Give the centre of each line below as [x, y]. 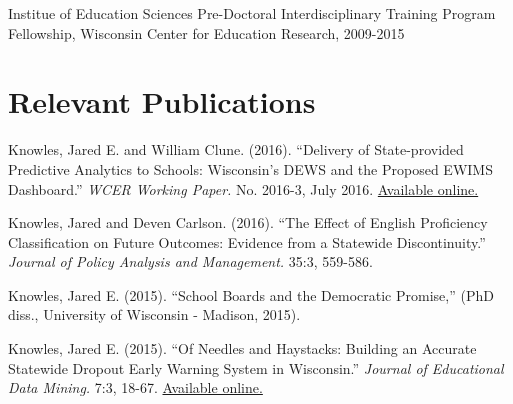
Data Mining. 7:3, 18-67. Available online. [135, 387]
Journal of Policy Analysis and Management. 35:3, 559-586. [190, 261]
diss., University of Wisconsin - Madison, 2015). [154, 314]
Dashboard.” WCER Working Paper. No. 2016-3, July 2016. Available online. [243, 188]
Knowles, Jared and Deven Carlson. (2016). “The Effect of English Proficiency [248, 222]
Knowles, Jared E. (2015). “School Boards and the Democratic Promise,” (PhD [251, 294]
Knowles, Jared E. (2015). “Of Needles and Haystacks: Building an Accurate [242, 348]
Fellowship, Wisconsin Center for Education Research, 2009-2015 [206, 32]
